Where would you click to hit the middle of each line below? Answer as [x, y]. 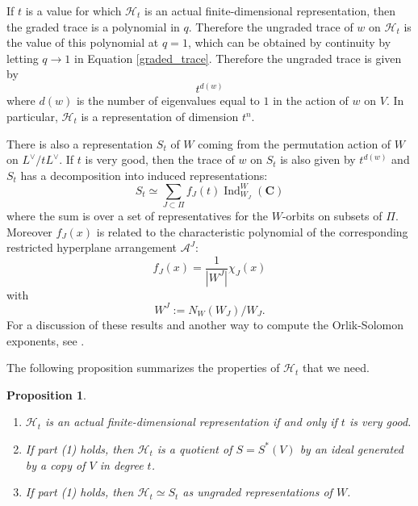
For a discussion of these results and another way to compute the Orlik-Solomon [205, 324]
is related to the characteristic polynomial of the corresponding [252, 231]
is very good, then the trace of [160, 159]
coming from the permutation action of [295, 143]
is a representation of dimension [160, 116]
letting [23, 58]
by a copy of [55, 464]
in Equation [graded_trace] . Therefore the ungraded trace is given [238, 58]
